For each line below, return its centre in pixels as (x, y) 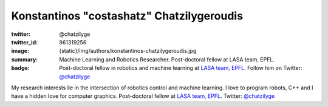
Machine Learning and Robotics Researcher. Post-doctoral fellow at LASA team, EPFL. (167, 59)
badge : (20, 68)
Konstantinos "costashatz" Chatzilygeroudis (127, 16)
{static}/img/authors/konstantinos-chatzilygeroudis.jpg (128, 51)
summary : (25, 59)
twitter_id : (25, 42)
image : (20, 51)
